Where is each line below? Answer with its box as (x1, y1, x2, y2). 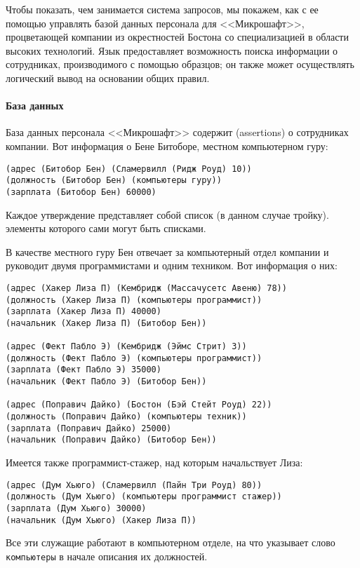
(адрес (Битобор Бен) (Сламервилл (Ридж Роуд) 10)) (6, 163, 252, 174)
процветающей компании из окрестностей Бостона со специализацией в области (6, 29, 349, 44)
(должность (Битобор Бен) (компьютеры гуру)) (6, 175, 222, 186)
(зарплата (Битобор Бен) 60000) (6, 187, 156, 197)
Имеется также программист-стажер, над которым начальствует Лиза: (6, 455, 303, 470)
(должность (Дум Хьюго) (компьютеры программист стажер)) (6, 492, 282, 502)
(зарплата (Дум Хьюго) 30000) (6, 503, 147, 513)
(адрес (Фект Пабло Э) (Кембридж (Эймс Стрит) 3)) (6, 342, 247, 352)
